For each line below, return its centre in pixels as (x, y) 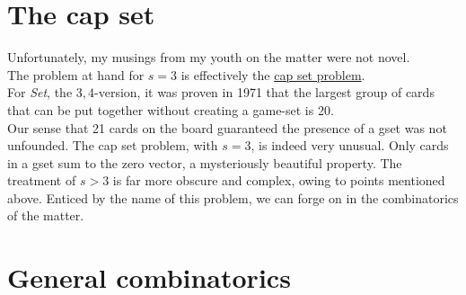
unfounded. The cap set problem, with (113, 145)
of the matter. (46, 215)
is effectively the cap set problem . (273, 74)
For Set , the (40, 92)
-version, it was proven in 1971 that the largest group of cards (264, 92)
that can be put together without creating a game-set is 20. (171, 109)
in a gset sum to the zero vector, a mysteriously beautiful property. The (205, 162)
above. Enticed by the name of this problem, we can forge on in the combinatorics (233, 197)
